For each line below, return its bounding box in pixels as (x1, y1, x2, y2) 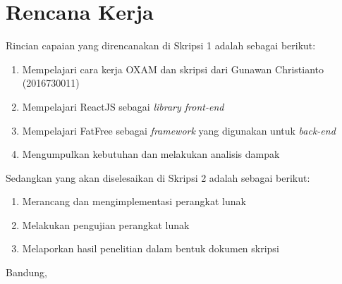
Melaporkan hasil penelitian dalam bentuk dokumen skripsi (22, 241, 279, 256)
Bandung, (6, 265, 47, 280)
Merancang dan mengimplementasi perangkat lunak (22, 194, 246, 209)
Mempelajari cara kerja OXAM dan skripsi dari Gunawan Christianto (22, 61, 324, 76)
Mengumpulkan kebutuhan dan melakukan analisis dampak (22, 147, 280, 161)
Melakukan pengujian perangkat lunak (22, 217, 190, 232)
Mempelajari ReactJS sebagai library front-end (22, 99, 224, 113)
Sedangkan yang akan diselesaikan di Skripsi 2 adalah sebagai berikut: (6, 170, 310, 185)
